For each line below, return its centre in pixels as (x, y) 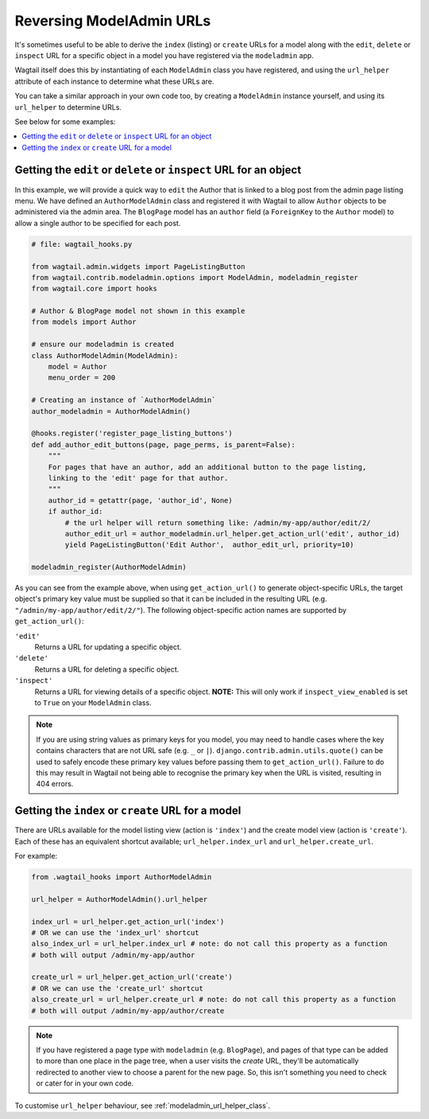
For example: (36, 856)
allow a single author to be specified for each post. (98, 223)
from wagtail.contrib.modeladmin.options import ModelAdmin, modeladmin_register (195, 277)
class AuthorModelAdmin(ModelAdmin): (105, 355)
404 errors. (55, 784)
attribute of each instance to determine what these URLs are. (114, 81)
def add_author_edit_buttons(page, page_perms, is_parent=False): (163, 444)
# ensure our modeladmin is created (103, 345)
